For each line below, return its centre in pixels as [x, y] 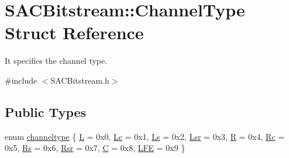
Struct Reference [74, 32]
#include [21, 80]
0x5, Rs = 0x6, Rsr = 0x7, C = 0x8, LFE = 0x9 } [95, 148]
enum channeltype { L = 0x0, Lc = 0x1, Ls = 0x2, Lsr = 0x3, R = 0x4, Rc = [145, 136]
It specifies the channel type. [56, 61]
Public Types [46, 111]
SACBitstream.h [80, 80]
